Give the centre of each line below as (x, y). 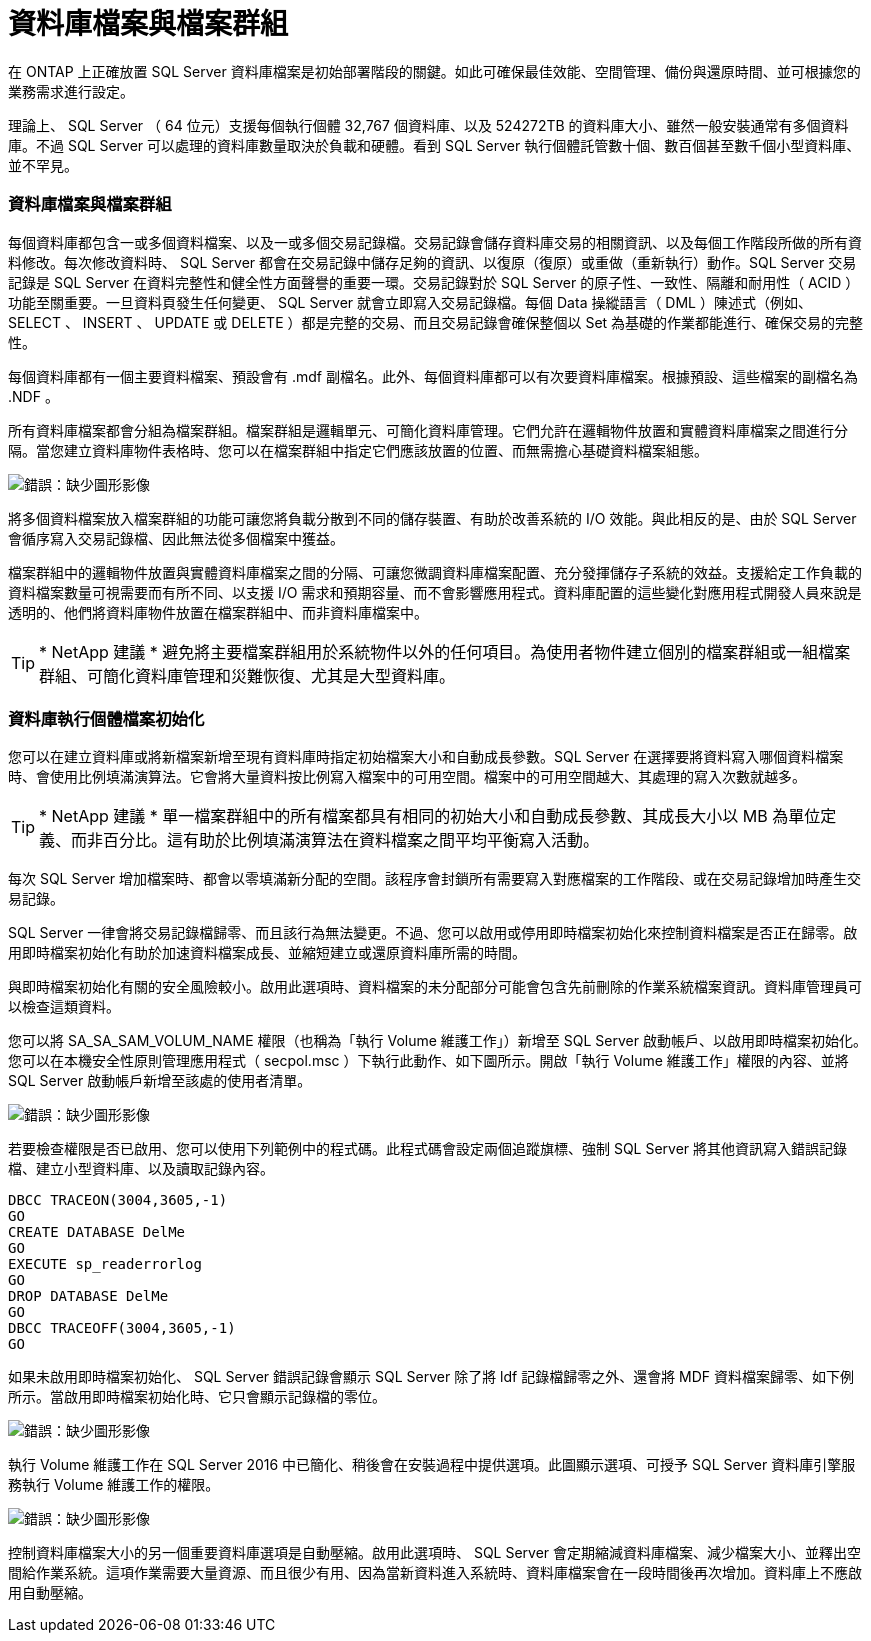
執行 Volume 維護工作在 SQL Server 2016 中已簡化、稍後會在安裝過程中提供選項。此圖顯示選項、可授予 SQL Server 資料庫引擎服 (432, 1465)
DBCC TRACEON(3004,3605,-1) (118, 1200)
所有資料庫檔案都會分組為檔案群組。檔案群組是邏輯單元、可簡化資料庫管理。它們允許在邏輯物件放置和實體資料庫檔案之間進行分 (428, 430)
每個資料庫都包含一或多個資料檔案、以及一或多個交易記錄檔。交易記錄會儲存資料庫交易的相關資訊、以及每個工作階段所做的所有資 (435, 242)
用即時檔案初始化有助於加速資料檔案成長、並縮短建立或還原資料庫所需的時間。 (267, 953)
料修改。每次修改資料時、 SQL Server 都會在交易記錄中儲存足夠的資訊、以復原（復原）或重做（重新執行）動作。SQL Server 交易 (432, 262)
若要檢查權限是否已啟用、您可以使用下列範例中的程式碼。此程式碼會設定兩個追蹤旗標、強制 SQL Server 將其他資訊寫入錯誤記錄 (428, 1149)
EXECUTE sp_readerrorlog (105, 1264)
